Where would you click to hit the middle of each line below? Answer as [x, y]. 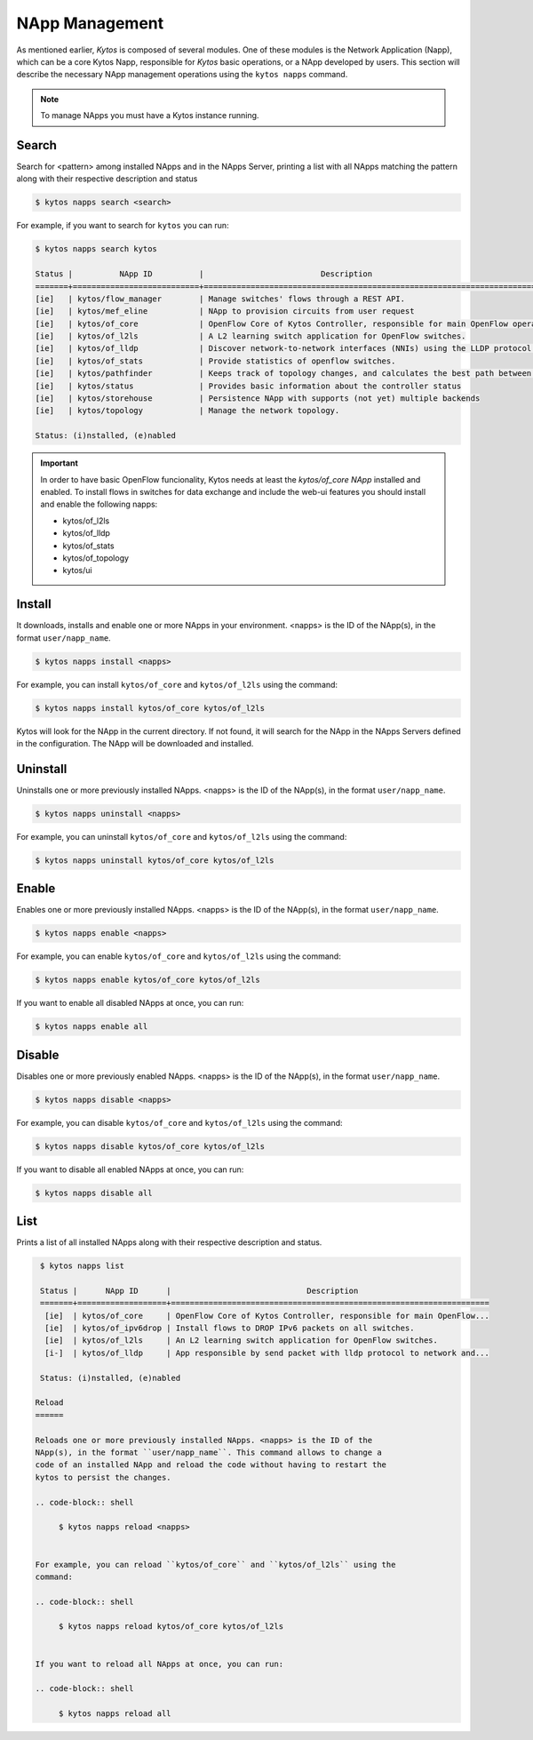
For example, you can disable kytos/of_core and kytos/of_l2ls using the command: [179, 1122]
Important [60, 463]
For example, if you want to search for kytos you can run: [123, 226]
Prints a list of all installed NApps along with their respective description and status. [169, 1242]
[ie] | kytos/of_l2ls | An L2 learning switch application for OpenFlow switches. [242, 1341]
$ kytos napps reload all [115, 1714]
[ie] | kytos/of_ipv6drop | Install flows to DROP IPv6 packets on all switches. [230, 1328]
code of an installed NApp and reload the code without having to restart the [211, 1465]
